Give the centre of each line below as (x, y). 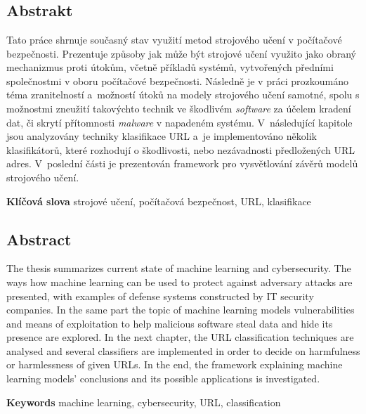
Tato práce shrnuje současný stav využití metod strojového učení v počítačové (174, 39)
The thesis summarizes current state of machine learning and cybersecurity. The (179, 268)
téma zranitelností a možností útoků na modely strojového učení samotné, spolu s (183, 95)
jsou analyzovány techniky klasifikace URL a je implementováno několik (162, 136)
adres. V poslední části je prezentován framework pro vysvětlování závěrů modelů (182, 163)
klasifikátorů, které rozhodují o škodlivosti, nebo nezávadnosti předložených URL (181, 149)
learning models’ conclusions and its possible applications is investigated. (163, 379)
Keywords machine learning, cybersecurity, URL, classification (144, 402)
